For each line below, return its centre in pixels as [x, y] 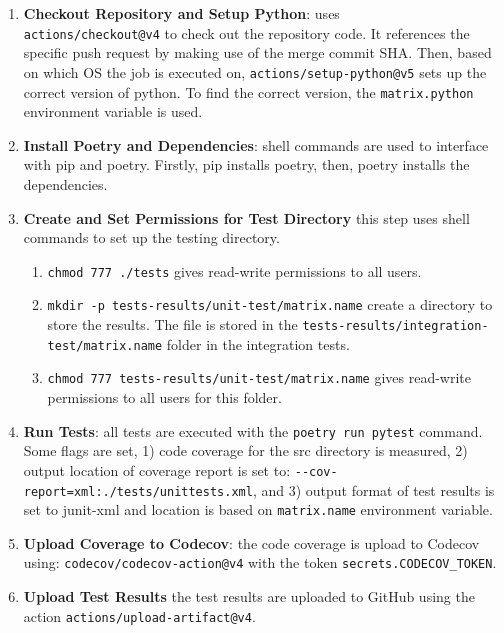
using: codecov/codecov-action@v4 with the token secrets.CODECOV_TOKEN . [260, 562]
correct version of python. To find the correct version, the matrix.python [248, 91]
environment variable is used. [113, 111]
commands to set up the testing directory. [151, 237]
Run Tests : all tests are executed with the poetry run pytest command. [253, 430]
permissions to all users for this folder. [164, 397]
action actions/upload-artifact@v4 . [139, 615]
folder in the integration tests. [258, 343]
